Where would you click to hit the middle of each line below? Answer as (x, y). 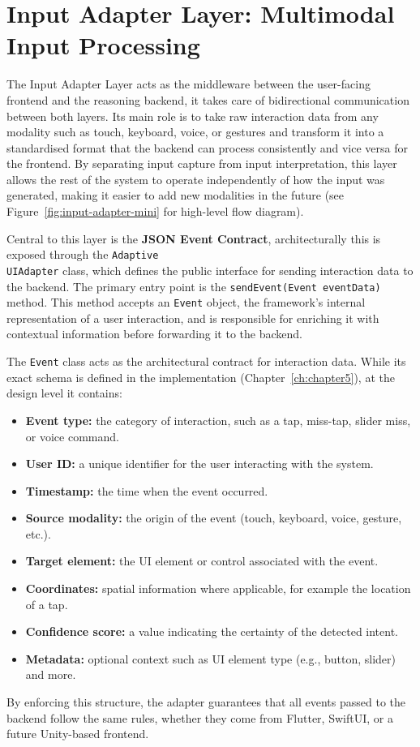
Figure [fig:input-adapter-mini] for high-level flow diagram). (155, 211)
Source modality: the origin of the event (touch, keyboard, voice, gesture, (214, 518)
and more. (51, 674)
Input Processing (103, 45)
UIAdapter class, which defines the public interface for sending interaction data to (210, 270)
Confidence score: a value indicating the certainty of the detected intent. (212, 631)
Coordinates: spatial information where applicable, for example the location (218, 588)
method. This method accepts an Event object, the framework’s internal (186, 302)
